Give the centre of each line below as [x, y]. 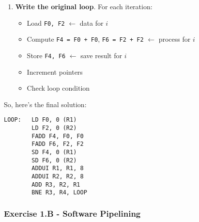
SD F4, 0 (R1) [54, 152]
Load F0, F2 [46, 23]
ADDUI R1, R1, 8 [58, 168]
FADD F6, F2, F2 [58, 144]
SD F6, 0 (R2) [54, 160]
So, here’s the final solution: [45, 104]
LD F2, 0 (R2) [54, 128]
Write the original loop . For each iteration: [84, 6]
